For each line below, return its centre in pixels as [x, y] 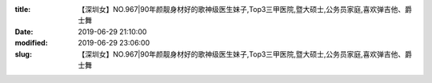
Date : [24, 31]
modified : [31, 43]
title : [23, 9]
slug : [23, 54]
